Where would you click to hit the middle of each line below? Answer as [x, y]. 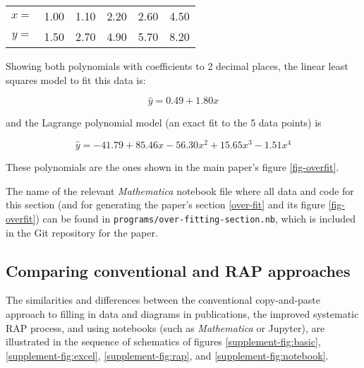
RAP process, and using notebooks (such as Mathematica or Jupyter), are [165, 327]
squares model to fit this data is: [76, 79]
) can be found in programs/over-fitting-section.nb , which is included [196, 218]
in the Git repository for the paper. [82, 232]
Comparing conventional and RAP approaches [178, 270]
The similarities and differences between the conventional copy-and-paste [163, 300]
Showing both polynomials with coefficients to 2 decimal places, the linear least [177, 66]
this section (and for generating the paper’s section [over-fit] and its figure [165, 204]
